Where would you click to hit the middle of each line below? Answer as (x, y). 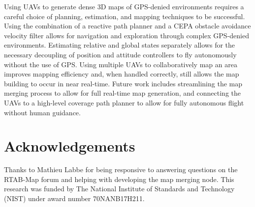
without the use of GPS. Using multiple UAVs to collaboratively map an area (121, 64)
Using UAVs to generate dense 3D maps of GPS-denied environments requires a (124, 6)
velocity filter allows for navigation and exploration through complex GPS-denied (127, 35)
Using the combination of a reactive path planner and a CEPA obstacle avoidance (127, 26)
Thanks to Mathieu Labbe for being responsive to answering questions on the (121, 169)
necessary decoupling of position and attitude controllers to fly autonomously (120, 54)
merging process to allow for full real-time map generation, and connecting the (123, 93)
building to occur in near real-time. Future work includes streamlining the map (123, 83)
